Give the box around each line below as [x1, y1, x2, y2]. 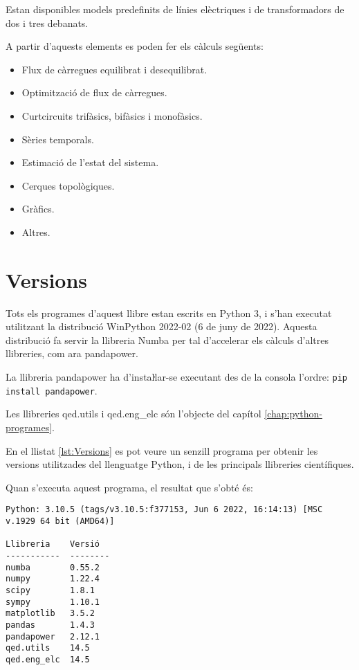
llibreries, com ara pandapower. [6, 346, 138, 361]
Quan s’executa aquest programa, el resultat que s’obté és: [6, 480, 253, 494]
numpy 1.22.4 [6, 574, 100, 584]
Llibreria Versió [6, 539, 100, 550]
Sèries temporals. [21, 132, 94, 146]
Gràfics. [21, 201, 55, 216]
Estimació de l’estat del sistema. [21, 155, 159, 170]
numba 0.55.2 [6, 562, 100, 572]
